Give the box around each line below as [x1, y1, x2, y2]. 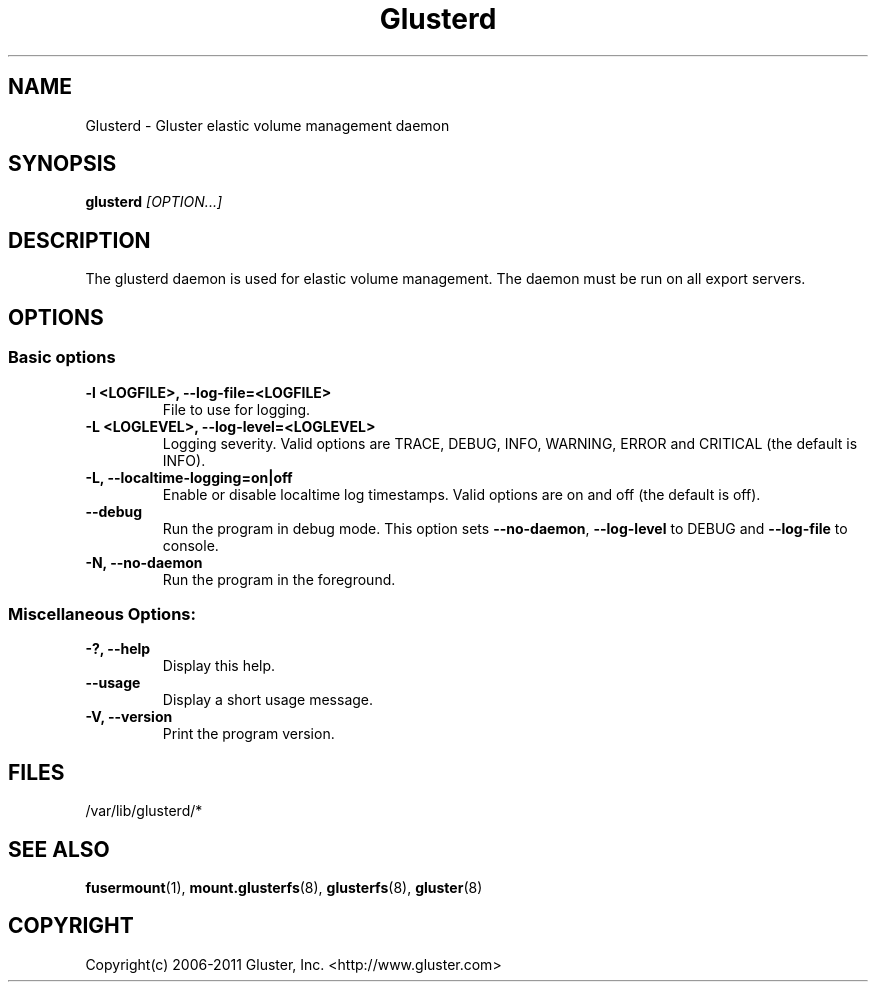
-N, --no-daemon [85, 553, 203, 571]
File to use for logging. [162, 400, 311, 418]
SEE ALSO [8, 836, 110, 862]
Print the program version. [162, 725, 335, 743]
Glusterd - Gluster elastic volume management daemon [85, 116, 450, 134]
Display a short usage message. [162, 691, 374, 709]
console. [162, 536, 219, 554]
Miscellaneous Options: [8, 603, 196, 624]
